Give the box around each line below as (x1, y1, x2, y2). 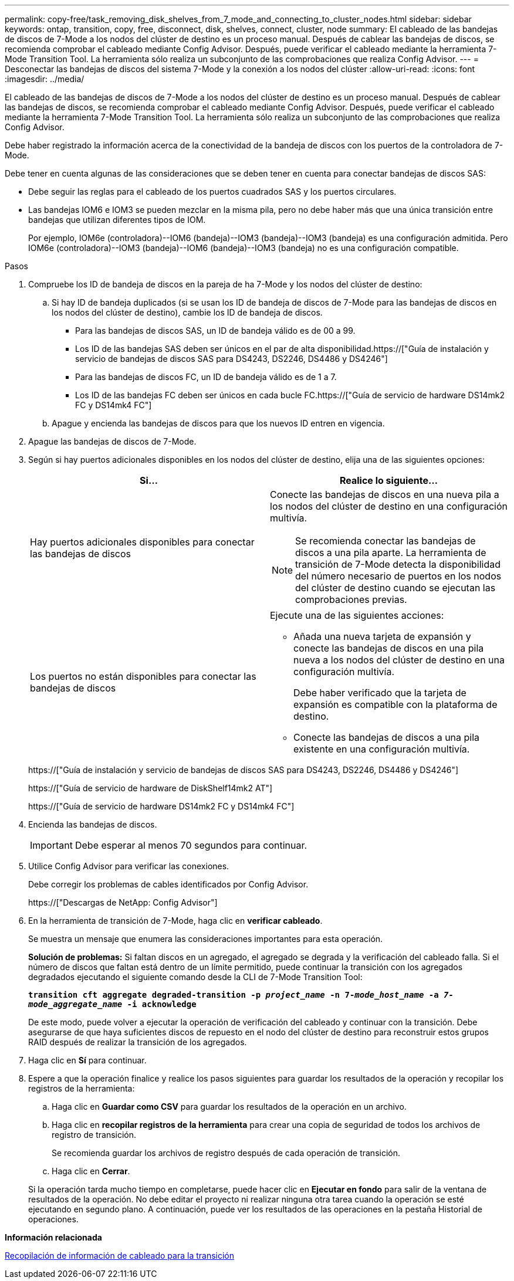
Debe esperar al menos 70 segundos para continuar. (75, 839, 307, 851)
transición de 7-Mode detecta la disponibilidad (295, 558, 501, 570)
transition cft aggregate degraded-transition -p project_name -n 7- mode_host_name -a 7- (28, 990, 454, 999)
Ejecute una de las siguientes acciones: (270, 609, 444, 621)
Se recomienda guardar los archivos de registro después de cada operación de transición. (52, 1148, 401, 1158)
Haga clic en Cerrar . (52, 1166, 130, 1176)
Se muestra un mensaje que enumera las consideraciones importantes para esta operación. (28, 934, 383, 944)
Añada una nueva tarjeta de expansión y (293, 631, 471, 642)
